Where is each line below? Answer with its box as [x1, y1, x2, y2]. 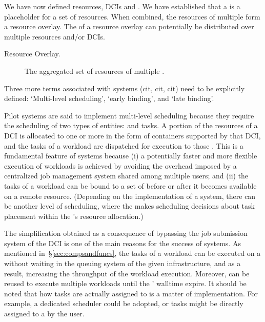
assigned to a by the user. [4, 308, 85, 319]
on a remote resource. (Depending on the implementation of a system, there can [4, 190, 256, 201]
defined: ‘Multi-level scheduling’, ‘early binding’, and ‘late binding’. [4, 93, 214, 104]
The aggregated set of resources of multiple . [25, 65, 165, 76]
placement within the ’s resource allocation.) [4, 210, 144, 221]
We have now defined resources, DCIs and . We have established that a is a [4, 1, 240, 11]
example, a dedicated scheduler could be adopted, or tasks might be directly [4, 298, 243, 309]
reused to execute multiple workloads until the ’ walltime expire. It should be [4, 278, 247, 289]
